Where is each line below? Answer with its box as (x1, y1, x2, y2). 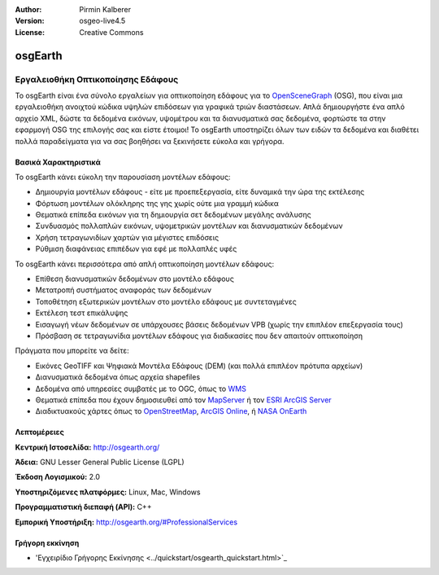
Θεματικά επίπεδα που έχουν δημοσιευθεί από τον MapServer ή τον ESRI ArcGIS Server (35, 395, 333, 405)
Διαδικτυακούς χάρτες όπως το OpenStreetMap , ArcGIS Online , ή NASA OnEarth (35, 406, 307, 416)
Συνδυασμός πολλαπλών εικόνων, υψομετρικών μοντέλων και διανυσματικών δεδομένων (35, 221, 343, 231)
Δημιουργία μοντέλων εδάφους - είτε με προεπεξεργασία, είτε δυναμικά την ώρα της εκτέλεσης (35, 187, 365, 197)
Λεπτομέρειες (15, 428, 64, 437)
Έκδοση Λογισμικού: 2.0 (15, 472, 101, 482)
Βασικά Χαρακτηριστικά (15, 157, 101, 167)
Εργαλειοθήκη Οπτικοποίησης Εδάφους (15, 73, 179, 85)
